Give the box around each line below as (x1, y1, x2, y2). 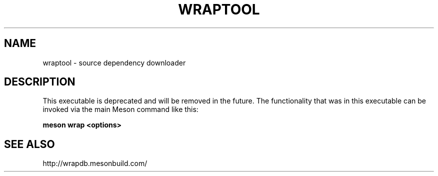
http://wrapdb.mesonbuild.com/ (42, 159, 147, 168)
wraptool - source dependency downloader (42, 58, 186, 67)
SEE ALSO (4, 137, 55, 150)
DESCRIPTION (4, 75, 75, 88)
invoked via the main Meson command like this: (42, 105, 198, 114)
